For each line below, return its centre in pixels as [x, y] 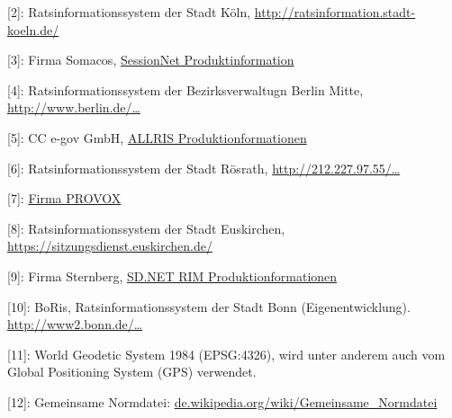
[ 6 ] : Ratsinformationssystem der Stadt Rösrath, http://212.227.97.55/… [204, 168]
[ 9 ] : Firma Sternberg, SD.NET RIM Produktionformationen [172, 276]
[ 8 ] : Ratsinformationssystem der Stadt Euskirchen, [146, 228]
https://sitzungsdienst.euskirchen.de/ [110, 246]
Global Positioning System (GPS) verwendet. [132, 372]
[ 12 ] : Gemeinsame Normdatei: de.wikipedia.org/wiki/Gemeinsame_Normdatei [222, 401]
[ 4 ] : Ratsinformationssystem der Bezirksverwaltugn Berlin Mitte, [185, 89]
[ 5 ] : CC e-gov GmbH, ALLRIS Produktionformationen [157, 137]
